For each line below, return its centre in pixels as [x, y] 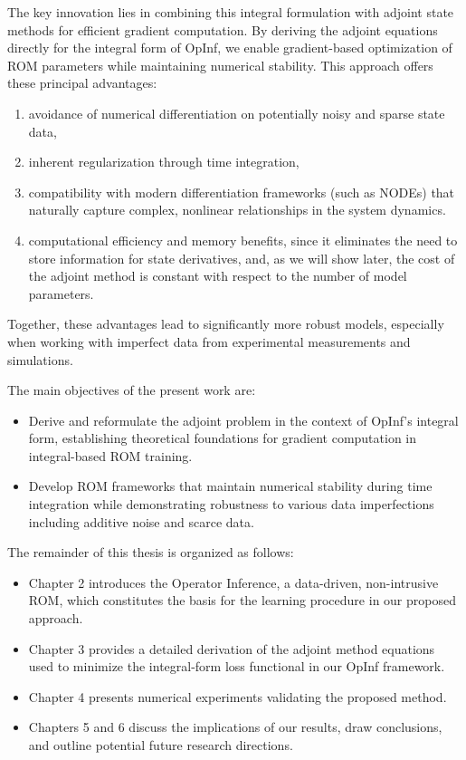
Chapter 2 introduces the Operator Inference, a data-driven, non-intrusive [233, 582]
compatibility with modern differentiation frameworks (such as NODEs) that [242, 192]
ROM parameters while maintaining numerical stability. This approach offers [220, 65]
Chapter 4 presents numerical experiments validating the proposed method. [238, 696]
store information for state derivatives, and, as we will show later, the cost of [242, 258]
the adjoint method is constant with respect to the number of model [218, 276]
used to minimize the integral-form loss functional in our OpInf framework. [237, 666]
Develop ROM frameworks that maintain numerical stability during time [230, 486]
